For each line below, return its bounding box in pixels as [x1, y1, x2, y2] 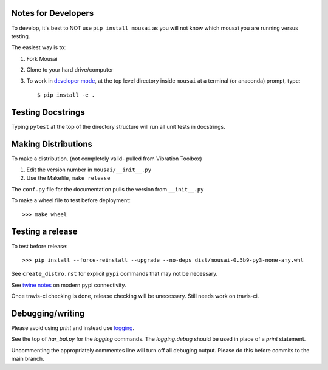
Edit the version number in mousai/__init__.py [26, 166, 152, 173]
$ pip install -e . [37, 91, 95, 98]
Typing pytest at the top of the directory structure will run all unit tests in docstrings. [11, 123, 226, 130]
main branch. [11, 355, 45, 363]
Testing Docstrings [11, 107, 85, 117]
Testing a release [11, 227, 78, 237]
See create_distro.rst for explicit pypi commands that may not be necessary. [11, 270, 218, 278]
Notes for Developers [11, 8, 94, 18]
